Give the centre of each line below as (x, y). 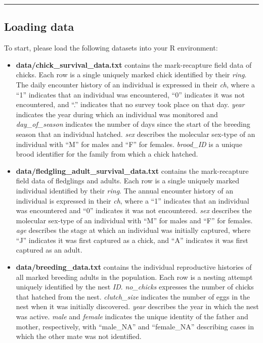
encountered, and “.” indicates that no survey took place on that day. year (130, 104)
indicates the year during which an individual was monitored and (117, 114)
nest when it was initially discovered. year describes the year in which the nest (137, 306)
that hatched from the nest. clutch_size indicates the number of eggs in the (133, 296)
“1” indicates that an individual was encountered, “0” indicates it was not (130, 94)
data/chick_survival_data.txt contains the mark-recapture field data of (134, 64)
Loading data (39, 27)
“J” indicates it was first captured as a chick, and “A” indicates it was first (132, 240)
